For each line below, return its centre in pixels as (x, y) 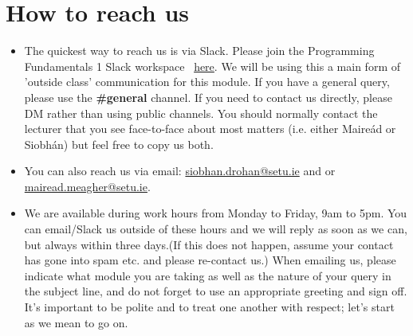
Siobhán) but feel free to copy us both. (119, 144)
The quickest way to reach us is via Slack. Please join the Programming (199, 51)
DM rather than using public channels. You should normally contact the (201, 113)
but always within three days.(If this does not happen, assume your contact (209, 244)
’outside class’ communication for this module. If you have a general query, (207, 82)
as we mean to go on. (76, 322)
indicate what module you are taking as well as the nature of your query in (208, 275)
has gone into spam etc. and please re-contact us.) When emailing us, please (210, 260)
